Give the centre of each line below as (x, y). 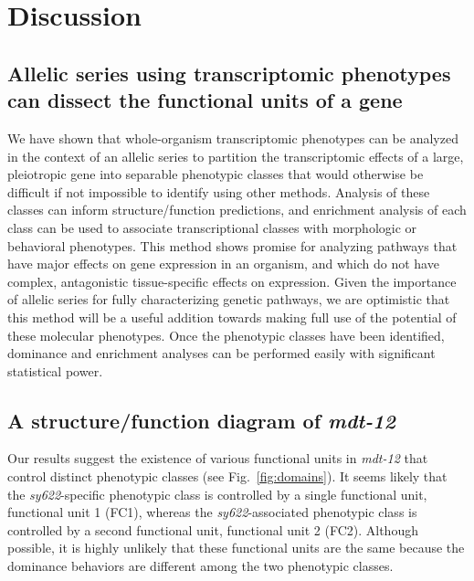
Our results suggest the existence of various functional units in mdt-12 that (218, 458)
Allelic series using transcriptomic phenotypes (229, 73)
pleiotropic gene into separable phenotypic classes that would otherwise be (216, 174)
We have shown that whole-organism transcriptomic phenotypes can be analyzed (233, 137)
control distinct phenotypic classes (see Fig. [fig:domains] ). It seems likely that (227, 476)
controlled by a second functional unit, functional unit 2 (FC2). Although (213, 529)
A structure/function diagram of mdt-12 (201, 420)
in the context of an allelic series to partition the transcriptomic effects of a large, (236, 156)
